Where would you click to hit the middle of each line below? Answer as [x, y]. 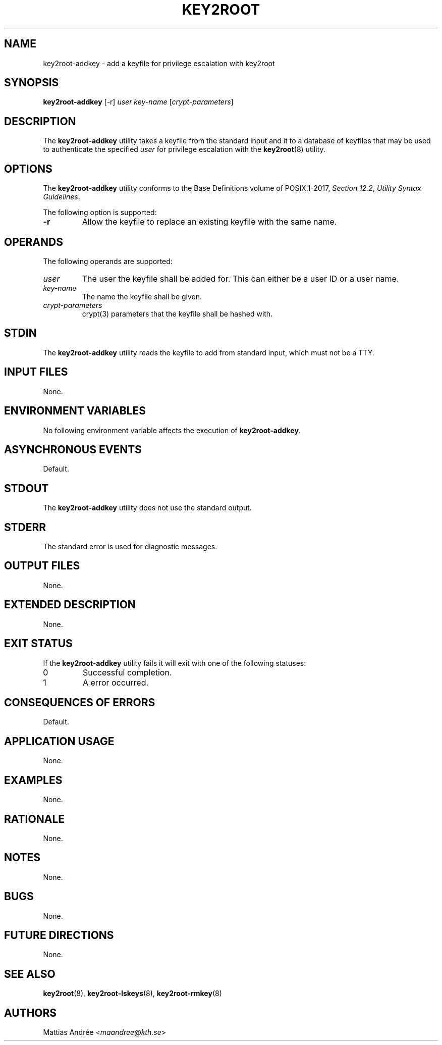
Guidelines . [62, 197]
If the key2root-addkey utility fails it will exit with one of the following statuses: [175, 663]
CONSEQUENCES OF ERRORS [80, 702]
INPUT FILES [36, 372]
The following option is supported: [100, 213]
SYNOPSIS [32, 83]
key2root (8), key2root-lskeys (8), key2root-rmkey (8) [132, 994]
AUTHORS [31, 1013]
